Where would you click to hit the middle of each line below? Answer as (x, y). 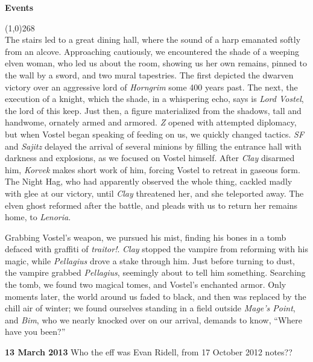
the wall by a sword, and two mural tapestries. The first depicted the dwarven (149, 75)
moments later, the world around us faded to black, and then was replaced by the (156, 296)
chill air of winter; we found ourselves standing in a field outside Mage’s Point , (150, 308)
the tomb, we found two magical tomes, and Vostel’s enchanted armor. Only (146, 284)
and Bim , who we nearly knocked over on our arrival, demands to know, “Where (153, 319)
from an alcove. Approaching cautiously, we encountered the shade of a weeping (152, 51)
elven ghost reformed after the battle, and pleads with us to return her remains (151, 205)
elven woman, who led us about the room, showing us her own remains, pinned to (156, 63)
